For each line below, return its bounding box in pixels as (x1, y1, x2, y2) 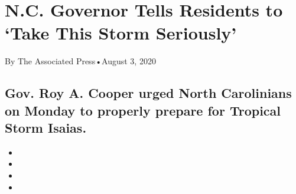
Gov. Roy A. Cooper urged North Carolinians (5, 84, 292, 102)
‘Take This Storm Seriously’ (5, 21, 237, 45)
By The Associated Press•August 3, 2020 (5, 55, 156, 67)
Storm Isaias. (5, 119, 87, 137)
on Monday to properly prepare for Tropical (5, 101, 281, 119)
